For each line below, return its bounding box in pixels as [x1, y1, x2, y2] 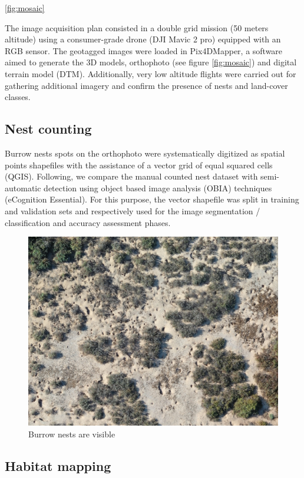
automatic [5, 181, 41, 194]
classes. [5, 91, 31, 103]
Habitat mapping [5, 456, 111, 474]
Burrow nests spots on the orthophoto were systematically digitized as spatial [5, 147, 285, 159]
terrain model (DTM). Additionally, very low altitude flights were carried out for [5, 67, 296, 79]
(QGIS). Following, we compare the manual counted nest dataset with [5, 170, 258, 182]
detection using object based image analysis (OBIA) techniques [44, 181, 272, 194]
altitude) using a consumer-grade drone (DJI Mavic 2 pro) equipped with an [5, 33, 281, 45]
